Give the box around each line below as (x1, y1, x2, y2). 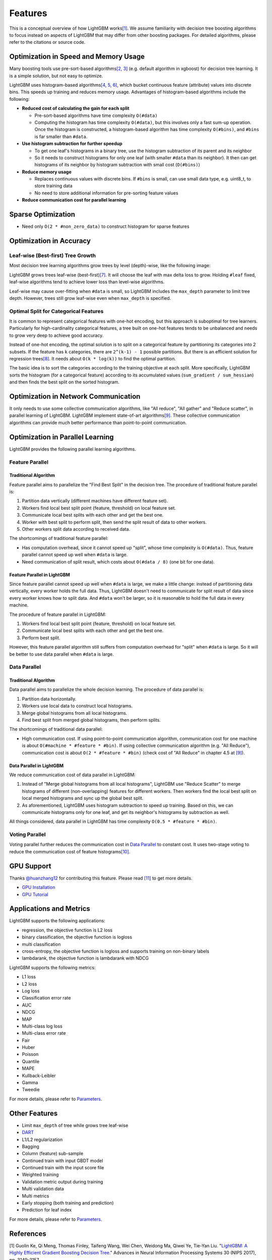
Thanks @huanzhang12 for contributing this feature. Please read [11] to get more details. (9, 875, 192, 881)
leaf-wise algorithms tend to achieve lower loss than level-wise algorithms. (9, 279, 165, 285)
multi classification (22, 941, 61, 947)
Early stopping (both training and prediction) (22, 1200, 114, 1206)
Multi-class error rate (22, 1030, 66, 1036)
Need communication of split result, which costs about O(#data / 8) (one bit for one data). (22, 558, 215, 564)
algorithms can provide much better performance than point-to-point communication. (9, 419, 187, 425)
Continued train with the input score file (22, 1165, 104, 1171)
